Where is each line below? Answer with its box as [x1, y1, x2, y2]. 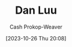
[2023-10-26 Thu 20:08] [5, 35, 67, 42]
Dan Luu [15, 4, 57, 17]
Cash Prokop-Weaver [9, 23, 63, 30]
